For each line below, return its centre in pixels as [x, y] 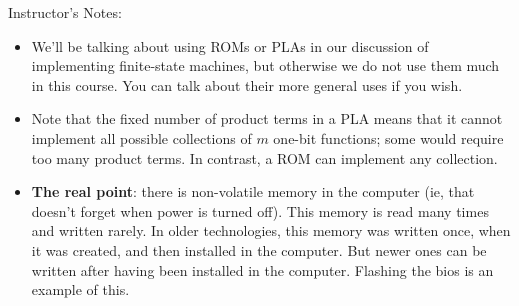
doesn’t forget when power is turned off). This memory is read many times [260, 210]
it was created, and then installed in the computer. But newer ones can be [259, 249]
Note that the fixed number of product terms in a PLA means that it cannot [267, 118]
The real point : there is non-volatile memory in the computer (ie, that [253, 191]
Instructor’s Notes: [65, 12]
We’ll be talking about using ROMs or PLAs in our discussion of [230, 45]
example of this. [80, 289]
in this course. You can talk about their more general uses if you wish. [247, 84]
